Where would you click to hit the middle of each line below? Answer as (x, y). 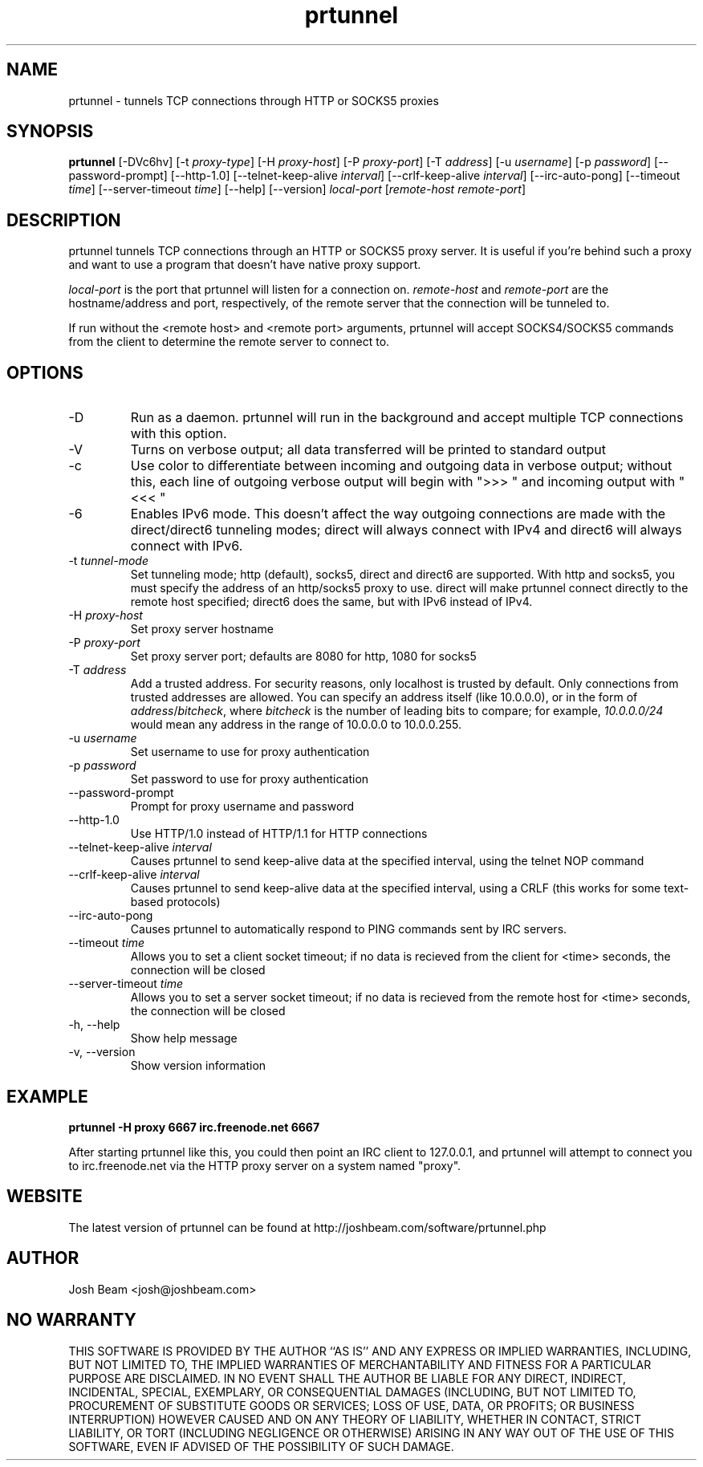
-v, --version (102, 1052)
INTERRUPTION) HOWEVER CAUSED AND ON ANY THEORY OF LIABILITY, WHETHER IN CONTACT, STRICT (355, 1419)
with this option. (179, 434)
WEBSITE (45, 1197)
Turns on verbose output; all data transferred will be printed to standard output (368, 450)
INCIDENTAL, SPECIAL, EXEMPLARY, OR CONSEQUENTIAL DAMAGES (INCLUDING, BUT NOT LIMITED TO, (352, 1392)
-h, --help (94, 1025)
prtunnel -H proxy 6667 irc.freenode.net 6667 (194, 1127)
